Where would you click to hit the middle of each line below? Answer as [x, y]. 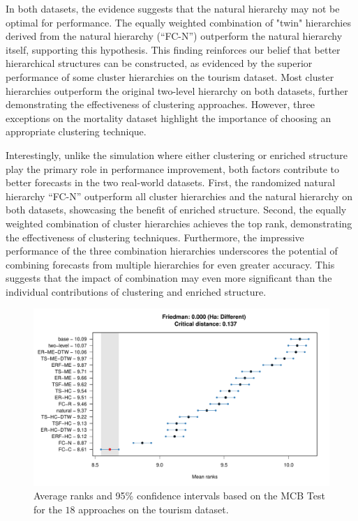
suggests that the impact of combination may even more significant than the [169, 278]
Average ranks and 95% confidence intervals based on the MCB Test [179, 496]
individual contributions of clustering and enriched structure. [136, 291]
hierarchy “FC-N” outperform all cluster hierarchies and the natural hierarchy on [179, 196]
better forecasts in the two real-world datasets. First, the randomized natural [171, 182]
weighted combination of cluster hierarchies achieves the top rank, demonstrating [179, 223]
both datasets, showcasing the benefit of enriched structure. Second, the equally [176, 210]
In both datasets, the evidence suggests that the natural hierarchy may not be [173, 8]
